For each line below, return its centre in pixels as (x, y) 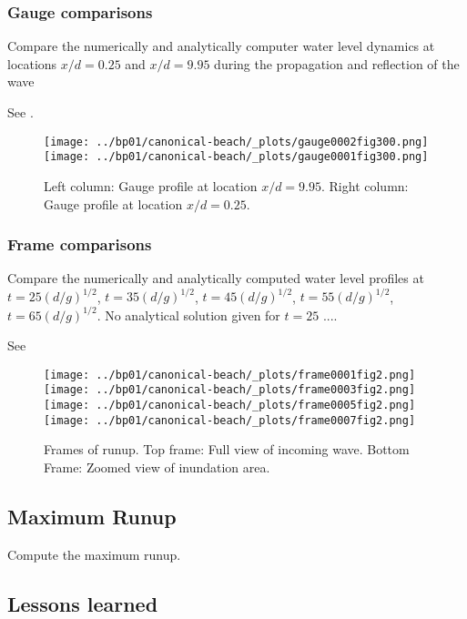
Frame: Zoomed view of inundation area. (157, 467)
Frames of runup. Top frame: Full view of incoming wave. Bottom (227, 449)
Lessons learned (83, 603)
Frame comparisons (80, 244)
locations (32, 63)
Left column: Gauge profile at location (151, 185)
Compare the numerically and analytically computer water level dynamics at (221, 46)
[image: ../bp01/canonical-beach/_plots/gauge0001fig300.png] (236, 157)
